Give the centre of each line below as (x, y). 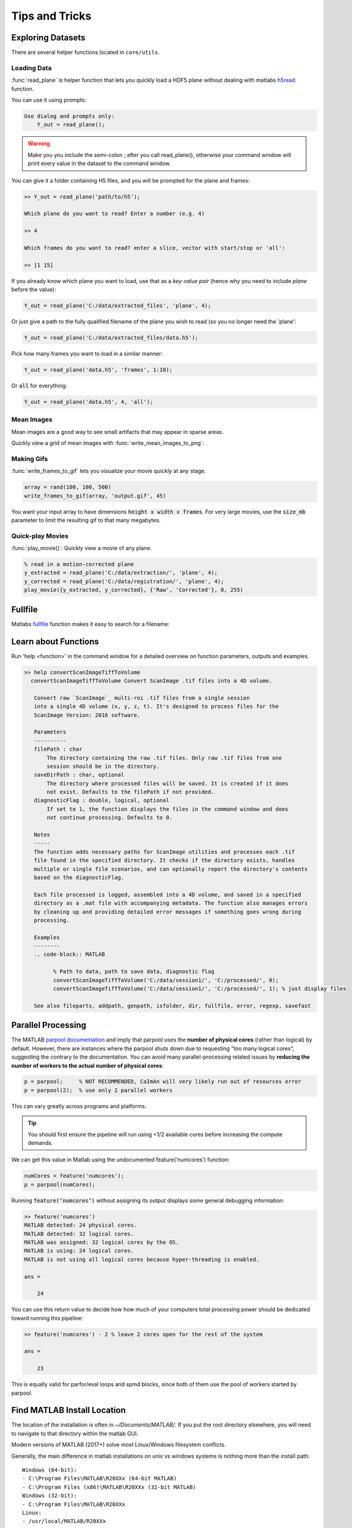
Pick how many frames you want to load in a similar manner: (87, 353)
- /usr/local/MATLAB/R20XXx (64, 1521)
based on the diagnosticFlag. (79, 877)
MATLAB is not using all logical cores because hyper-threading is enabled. (142, 1259)
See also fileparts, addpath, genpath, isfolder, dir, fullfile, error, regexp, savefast (172, 1006)
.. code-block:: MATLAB (69, 954)
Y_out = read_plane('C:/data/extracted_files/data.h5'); (111, 337)
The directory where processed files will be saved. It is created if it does (167, 783)
